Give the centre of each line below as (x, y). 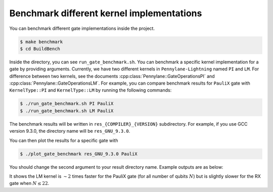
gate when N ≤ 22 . (29, 183)
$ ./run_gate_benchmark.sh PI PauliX (67, 104)
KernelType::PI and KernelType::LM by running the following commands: (90, 90)
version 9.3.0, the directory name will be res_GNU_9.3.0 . (70, 131)
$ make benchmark (41, 42)
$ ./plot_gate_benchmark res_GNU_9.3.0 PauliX (79, 154)
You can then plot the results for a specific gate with (64, 140)
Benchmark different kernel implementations (106, 13)
